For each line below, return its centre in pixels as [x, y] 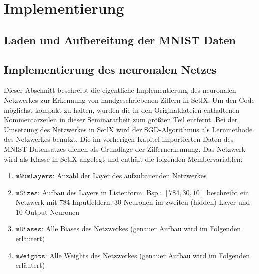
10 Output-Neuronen [48, 212]
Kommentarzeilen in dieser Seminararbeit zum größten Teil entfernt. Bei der [121, 120]
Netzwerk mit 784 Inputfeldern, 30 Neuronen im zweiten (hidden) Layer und [133, 202]
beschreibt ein [228, 192]
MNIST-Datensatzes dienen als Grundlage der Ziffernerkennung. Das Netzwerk [125, 149]
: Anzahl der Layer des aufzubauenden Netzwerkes [130, 176]
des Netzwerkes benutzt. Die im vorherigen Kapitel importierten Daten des [119, 139]
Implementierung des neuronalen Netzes [110, 69]
